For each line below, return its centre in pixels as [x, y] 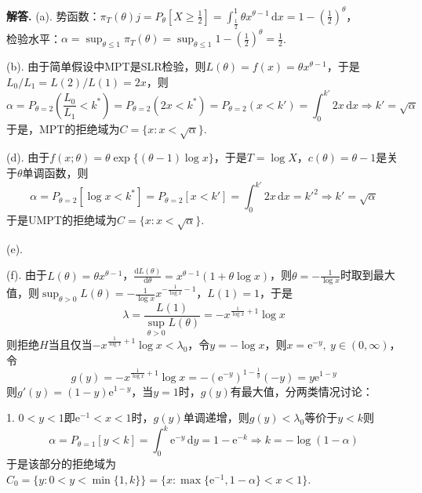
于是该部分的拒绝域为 [61, 464]
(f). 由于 [27, 275]
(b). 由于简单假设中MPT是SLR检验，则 [106, 66]
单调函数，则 [55, 173]
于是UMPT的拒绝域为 [62, 219]
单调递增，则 [216, 417]
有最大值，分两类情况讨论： [302, 391]
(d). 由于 [28, 157]
